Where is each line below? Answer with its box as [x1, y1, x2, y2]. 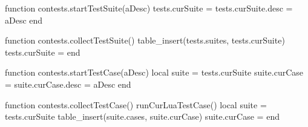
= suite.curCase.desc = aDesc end [5, 77, 131, 90]
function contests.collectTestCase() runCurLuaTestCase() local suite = [5, 98, 267, 111]
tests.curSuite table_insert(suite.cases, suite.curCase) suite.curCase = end [5, 110, 280, 123]
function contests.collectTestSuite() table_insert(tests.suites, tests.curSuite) [5, 34, 285, 47]
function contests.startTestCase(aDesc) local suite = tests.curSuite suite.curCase [5, 66, 304, 79]
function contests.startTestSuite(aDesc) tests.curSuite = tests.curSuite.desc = [5, 2, 293, 14]
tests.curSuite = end [5, 45, 80, 58]
